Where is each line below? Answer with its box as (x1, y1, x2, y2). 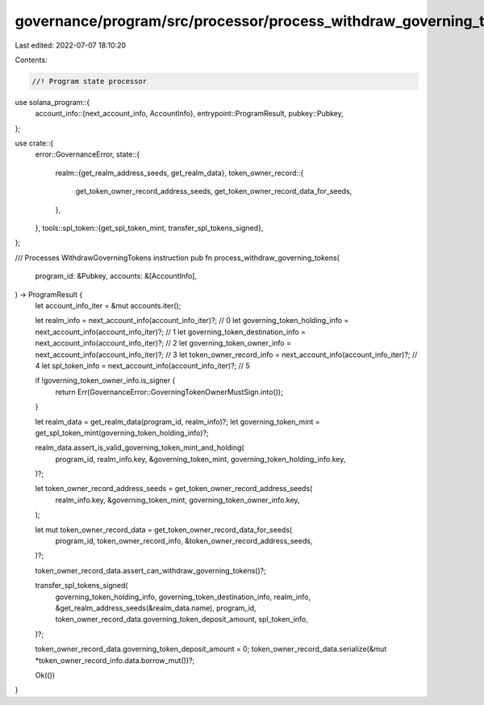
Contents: (15, 55, 48, 65)
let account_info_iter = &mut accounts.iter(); (35, 300, 181, 310)
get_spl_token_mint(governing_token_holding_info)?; (35, 428, 209, 438)
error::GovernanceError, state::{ (35, 149, 140, 159)
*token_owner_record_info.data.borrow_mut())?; (35, 655, 195, 665)
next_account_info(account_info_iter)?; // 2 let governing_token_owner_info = (35, 338, 292, 348)
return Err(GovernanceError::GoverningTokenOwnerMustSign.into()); (55, 387, 284, 397)
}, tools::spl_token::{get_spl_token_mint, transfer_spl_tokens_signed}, (35, 223, 264, 233)
